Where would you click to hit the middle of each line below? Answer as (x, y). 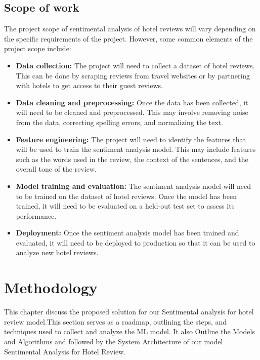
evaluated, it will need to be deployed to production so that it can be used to (136, 242)
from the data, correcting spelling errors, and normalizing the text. (119, 122)
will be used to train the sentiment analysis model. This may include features (136, 149)
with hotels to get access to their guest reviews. (89, 85)
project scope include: (38, 48)
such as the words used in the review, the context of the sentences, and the (132, 159)
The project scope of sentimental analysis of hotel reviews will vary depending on (130, 29)
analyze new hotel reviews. (57, 252)
